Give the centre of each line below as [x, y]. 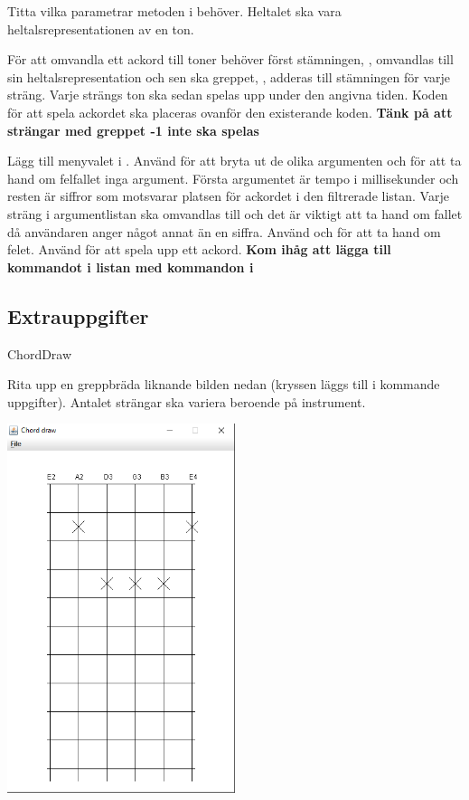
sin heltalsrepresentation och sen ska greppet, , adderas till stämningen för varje [229, 76]
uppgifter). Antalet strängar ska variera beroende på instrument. [187, 401]
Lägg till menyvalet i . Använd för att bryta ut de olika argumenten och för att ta [234, 161]
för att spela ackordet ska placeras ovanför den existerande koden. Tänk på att [230, 112]
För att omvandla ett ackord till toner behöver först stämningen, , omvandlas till [230, 59]
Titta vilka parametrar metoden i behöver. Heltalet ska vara [174, 11]
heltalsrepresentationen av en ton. [101, 29]
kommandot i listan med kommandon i [131, 267]
